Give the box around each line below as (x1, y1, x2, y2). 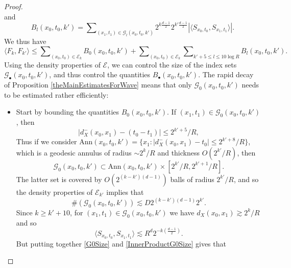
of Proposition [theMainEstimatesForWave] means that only (4, 79, 192, 90)
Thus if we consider (16, 136, 77, 147)
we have (169, 207, 195, 217)
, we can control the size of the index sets (107, 59, 237, 70)
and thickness (157, 147, 200, 158)
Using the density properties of (4, 59, 101, 70)
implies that (106, 186, 144, 197)
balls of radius (170, 173, 214, 184)
